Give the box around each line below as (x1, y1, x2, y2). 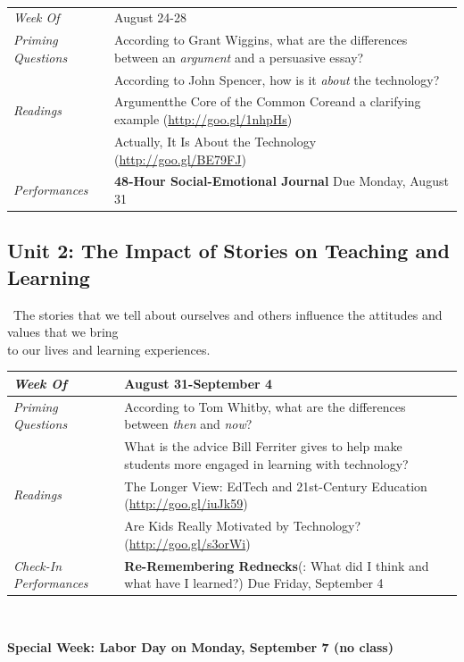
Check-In (13, 556, 62, 574)
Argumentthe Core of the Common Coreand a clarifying (114, 92, 421, 111)
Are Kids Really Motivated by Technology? (124, 516, 361, 535)
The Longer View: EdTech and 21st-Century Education (124, 476, 427, 495)
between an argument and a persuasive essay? (114, 47, 364, 66)
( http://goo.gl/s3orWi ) (124, 533, 251, 552)
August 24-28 (114, 8, 186, 27)
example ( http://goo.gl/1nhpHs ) (114, 110, 293, 129)
